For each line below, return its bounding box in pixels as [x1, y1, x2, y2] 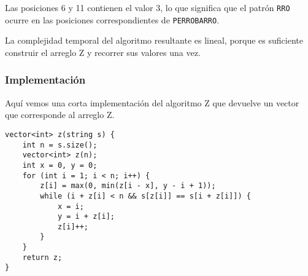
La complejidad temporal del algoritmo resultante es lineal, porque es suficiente [5, 34, 303, 47]
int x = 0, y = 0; [22, 160, 98, 170]
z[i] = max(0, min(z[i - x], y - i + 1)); [40, 181, 216, 191]
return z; [22, 253, 63, 262]
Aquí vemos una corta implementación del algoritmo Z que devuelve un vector [5, 96, 299, 109]
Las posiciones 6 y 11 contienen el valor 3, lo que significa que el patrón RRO [5, 1, 290, 14]
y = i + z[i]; [57, 212, 115, 221]
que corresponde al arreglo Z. [5, 108, 115, 121]
